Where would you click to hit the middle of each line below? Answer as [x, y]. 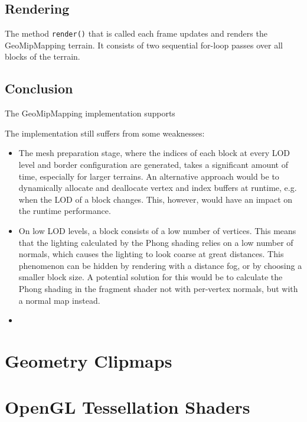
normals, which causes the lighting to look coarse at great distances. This [151, 254]
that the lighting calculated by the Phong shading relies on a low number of [156, 242]
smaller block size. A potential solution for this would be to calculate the [151, 277]
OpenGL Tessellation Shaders [128, 407]
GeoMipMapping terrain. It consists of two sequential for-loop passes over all [144, 45]
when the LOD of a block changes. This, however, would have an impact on [156, 199]
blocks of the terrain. [43, 56]
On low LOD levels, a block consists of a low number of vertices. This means [157, 231]
